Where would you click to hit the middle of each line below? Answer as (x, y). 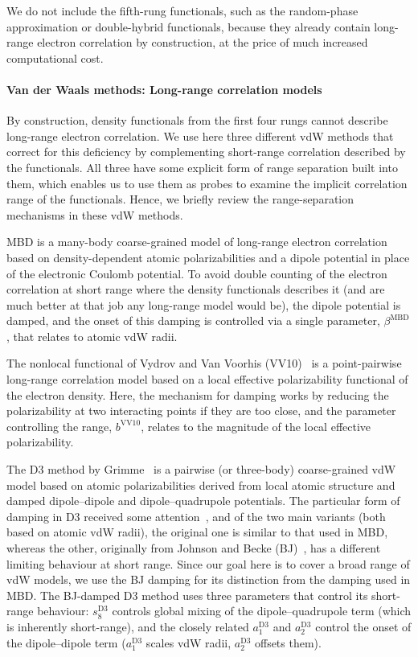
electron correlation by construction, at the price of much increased (203, 42)
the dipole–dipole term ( (66, 642)
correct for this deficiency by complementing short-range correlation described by (206, 152)
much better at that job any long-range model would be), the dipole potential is (204, 304)
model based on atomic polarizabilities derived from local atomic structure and (201, 485)
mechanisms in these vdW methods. (95, 214)
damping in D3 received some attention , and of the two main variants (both (196, 516)
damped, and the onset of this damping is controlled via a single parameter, (193, 320)
